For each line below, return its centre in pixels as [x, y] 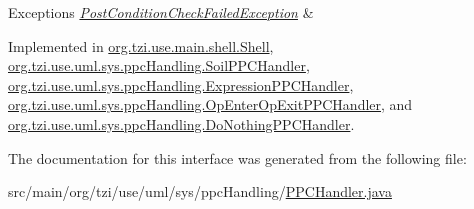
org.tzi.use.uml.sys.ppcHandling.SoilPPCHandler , [159, 65]
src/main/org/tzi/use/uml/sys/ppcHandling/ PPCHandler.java [200, 191]
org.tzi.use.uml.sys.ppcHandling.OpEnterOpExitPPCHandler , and [210, 104]
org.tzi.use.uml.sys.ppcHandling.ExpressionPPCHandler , [181, 84]
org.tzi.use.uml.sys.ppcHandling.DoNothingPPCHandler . [181, 123]
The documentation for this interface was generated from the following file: [237, 157]
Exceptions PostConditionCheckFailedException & [161, 12]
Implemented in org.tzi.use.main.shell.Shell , [141, 45]
